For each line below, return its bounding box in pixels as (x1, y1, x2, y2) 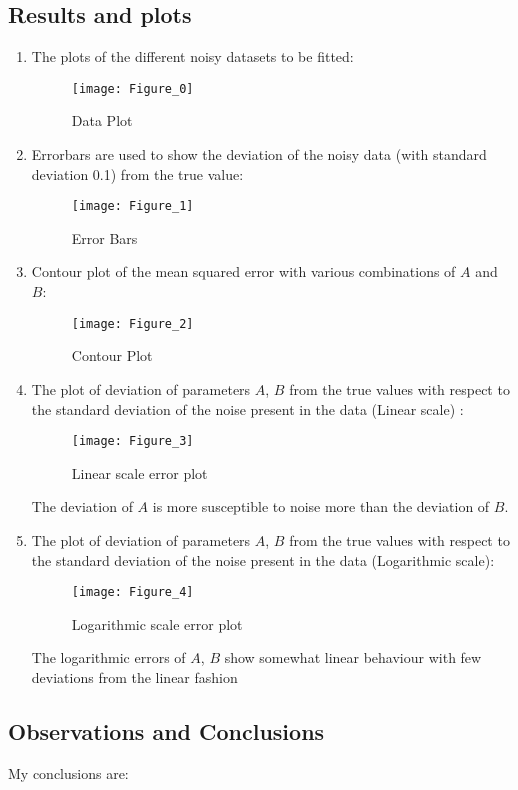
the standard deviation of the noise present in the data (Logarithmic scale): (31, 549, 495, 570)
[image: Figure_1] (71, 199, 194, 214)
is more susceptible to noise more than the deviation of (152, 496, 490, 517)
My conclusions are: (8, 762, 129, 783)
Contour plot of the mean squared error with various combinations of (31, 261, 456, 282)
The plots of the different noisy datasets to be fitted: (31, 46, 354, 67)
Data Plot (71, 110, 133, 131)
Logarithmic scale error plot (71, 613, 243, 634)
